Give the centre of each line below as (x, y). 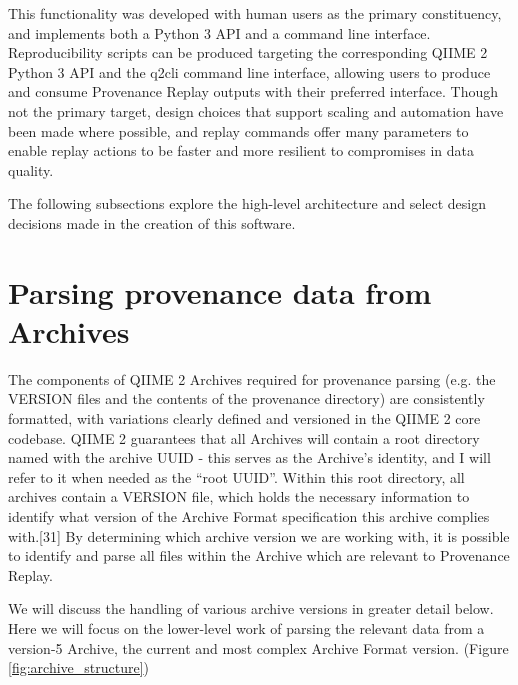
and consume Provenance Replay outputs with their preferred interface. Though (253, 91)
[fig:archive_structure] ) (79, 667)
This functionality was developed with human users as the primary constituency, (255, 13)
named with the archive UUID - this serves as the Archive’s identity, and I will (249, 457)
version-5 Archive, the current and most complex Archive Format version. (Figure (258, 647)
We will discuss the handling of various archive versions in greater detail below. (251, 608)
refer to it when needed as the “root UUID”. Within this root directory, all (236, 476)
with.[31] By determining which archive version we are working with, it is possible (259, 535)
